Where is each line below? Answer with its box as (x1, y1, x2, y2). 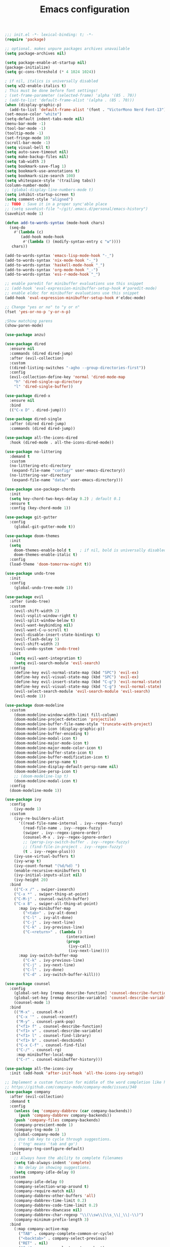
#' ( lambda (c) (14, 230, 44, 235)
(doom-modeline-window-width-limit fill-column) (14, 712, 119, 718)
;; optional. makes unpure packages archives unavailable (5, 46, 130, 51)
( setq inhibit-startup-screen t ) (5, 192, 76, 197)
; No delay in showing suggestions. (14, 1165, 92, 1170)
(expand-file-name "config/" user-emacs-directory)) (11, 468, 125, 473)
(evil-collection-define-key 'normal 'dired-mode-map (9, 375, 125, 380)
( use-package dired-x (5, 393, 51, 398)
